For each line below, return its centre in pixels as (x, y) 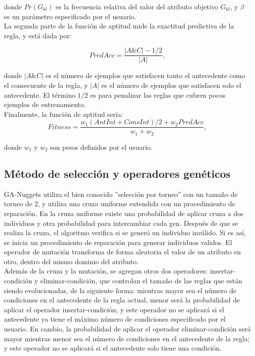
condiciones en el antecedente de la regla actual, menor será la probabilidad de (122, 300)
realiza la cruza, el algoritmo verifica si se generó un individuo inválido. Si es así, (125, 233)
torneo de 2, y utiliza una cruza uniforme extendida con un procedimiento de (120, 204)
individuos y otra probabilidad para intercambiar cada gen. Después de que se (121, 223)
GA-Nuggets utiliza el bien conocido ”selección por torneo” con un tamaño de (121, 194)
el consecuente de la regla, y (46, 85)
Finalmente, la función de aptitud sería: (64, 114)
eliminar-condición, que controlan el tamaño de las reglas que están (141, 281)
